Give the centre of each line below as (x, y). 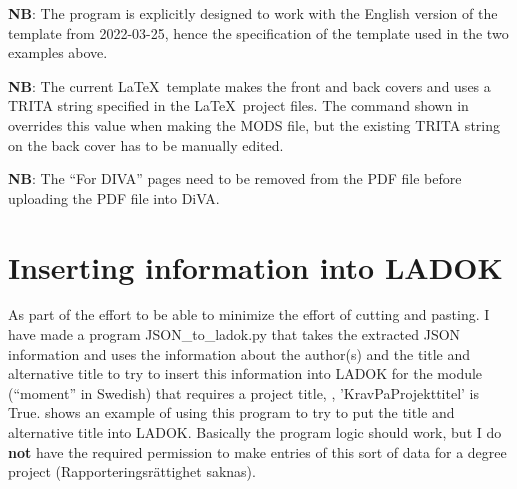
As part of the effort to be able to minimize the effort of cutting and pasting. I (249, 314)
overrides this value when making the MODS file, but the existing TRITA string (254, 124)
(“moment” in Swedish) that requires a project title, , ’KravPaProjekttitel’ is (244, 392)
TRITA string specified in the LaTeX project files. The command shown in (238, 105)
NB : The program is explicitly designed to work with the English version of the (253, 13)
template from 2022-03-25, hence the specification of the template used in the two (258, 32)
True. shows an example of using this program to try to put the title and (231, 412)
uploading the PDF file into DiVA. (114, 197)
